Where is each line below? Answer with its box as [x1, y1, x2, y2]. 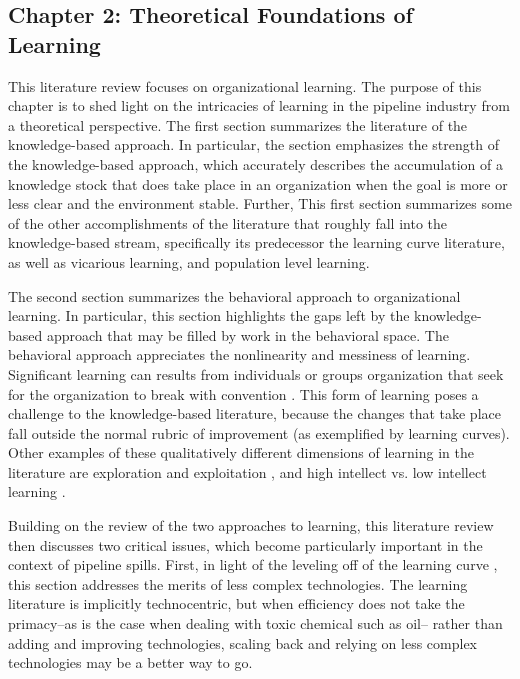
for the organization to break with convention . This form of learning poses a [8, 383, 479, 404]
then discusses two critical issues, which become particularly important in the [8, 534, 483, 555]
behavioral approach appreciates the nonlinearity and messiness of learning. [8, 344, 471, 365]
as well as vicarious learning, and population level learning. [8, 251, 370, 272]
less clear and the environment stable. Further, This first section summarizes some [8, 193, 512, 214]
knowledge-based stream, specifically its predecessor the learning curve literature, [8, 232, 505, 253]
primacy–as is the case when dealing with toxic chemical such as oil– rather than [8, 613, 503, 634]
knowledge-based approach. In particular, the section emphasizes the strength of [8, 134, 499, 155]
